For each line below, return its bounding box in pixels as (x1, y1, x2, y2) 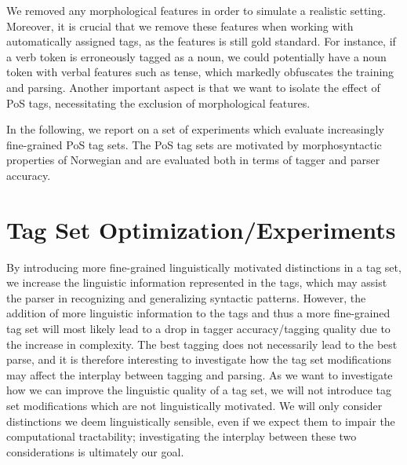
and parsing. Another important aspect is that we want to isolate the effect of (6, 79, 380, 95)
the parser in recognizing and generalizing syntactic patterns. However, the (6, 289, 366, 306)
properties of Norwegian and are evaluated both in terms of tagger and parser (6, 152, 380, 168)
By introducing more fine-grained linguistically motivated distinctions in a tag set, (6, 258, 402, 275)
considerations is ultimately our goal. (6, 443, 184, 460)
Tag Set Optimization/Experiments (6, 213, 396, 245)
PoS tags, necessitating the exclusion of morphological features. (6, 94, 311, 111)
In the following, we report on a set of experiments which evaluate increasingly (6, 121, 384, 137)
